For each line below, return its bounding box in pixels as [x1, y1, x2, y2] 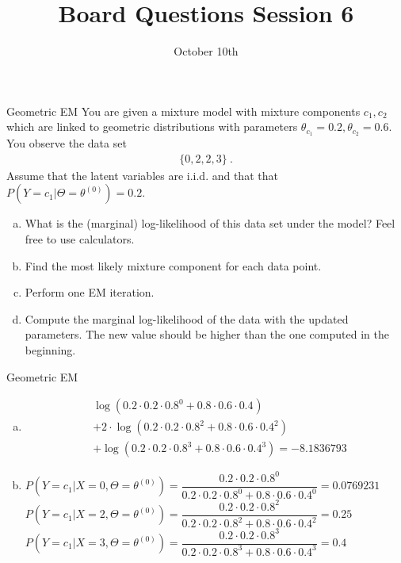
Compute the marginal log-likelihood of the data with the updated [25, 310, 349, 327]
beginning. [25, 341, 76, 358]
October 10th [174, 43, 239, 59]
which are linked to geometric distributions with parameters [6, 118, 298, 135]
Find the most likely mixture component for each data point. [25, 257, 322, 274]
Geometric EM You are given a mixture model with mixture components [6, 102, 361, 119]
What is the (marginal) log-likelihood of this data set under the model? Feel [25, 215, 395, 232]
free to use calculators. [25, 230, 135, 247]
